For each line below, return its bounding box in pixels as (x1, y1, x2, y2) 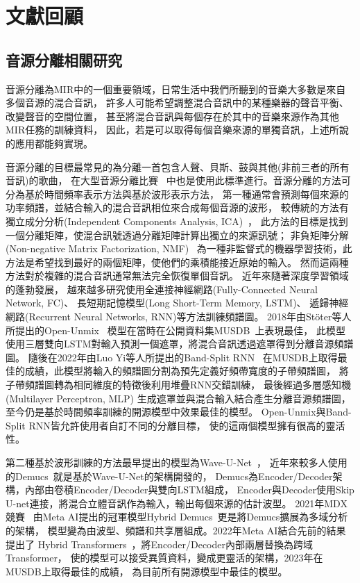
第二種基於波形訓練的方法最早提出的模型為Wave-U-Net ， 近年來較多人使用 (6, 455, 348, 470)
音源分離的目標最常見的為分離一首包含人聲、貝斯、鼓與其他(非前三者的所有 (6, 159, 350, 174)
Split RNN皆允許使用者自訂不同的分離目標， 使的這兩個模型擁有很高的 (6, 418, 326, 432)
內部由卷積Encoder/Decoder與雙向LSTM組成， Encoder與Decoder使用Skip (24, 482, 354, 497)
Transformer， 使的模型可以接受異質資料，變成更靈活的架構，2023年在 (6, 550, 323, 565)
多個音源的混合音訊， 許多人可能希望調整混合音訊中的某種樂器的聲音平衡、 (6, 95, 349, 110)
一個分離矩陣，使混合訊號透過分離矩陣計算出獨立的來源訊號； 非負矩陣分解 (6, 227, 349, 242)
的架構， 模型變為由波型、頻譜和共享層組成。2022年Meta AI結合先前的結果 (6, 523, 346, 537)
